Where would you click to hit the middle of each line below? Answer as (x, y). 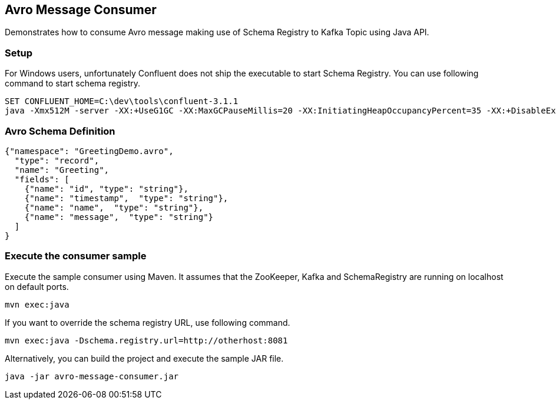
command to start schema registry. (73, 84)
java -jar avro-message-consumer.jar (92, 376)
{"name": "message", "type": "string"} (119, 217)
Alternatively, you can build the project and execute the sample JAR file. (144, 358)
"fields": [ (42, 179)
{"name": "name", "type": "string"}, (114, 207)
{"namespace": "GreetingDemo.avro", (89, 151)
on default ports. (37, 286)
